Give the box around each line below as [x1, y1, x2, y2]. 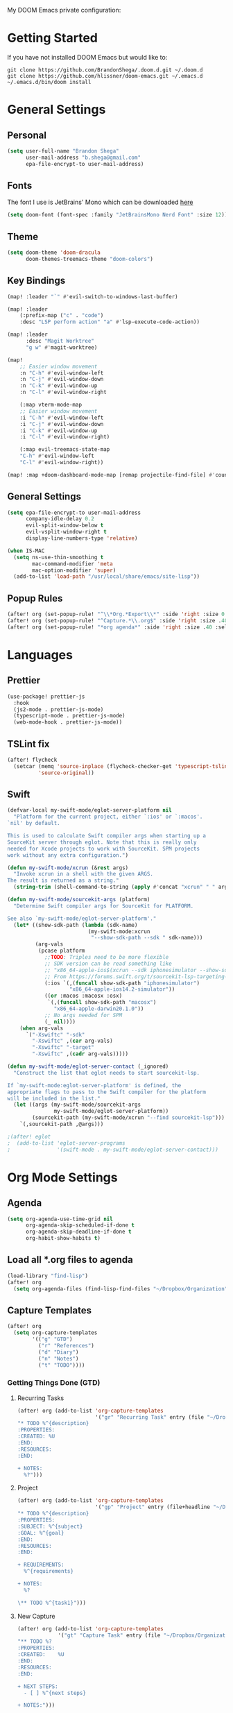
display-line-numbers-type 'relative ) [25, 535, 138, 542]
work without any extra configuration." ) [7, 851, 129, 859]
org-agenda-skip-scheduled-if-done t [25, 1222, 135, 1229]
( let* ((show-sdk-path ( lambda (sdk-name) [13, 921, 138, 928]
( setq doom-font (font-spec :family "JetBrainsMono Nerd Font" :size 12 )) [7, 212, 228, 219]
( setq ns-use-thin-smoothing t [13, 554, 104, 561]
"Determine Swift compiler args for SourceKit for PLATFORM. [13, 902, 194, 910]
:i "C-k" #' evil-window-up [19, 427, 98, 434]
